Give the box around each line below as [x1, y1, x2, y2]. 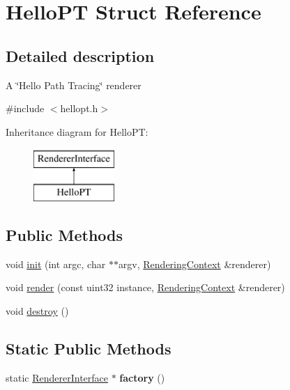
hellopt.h [60, 101, 98, 116]
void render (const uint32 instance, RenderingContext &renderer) [6, 280, 285, 295]
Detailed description [6, 45, 155, 66]
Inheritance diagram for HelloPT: [6, 124, 148, 139]
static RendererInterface [6, 370, 108, 384]
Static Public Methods [6, 337, 171, 359]
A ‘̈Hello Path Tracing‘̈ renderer [6, 77, 142, 92]
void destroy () [6, 303, 69, 318]
